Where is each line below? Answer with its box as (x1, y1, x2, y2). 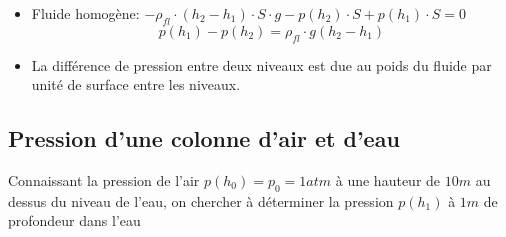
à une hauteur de (335, 169, 441, 190)
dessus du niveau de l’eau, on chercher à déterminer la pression (8, 190, 394, 211)
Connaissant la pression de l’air (8, 169, 200, 190)
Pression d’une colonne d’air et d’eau (8, 123, 400, 154)
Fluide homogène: (31, 3, 140, 23)
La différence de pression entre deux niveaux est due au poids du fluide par (31, 54, 492, 75)
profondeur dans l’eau (8, 210, 141, 231)
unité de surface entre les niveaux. (31, 74, 241, 95)
